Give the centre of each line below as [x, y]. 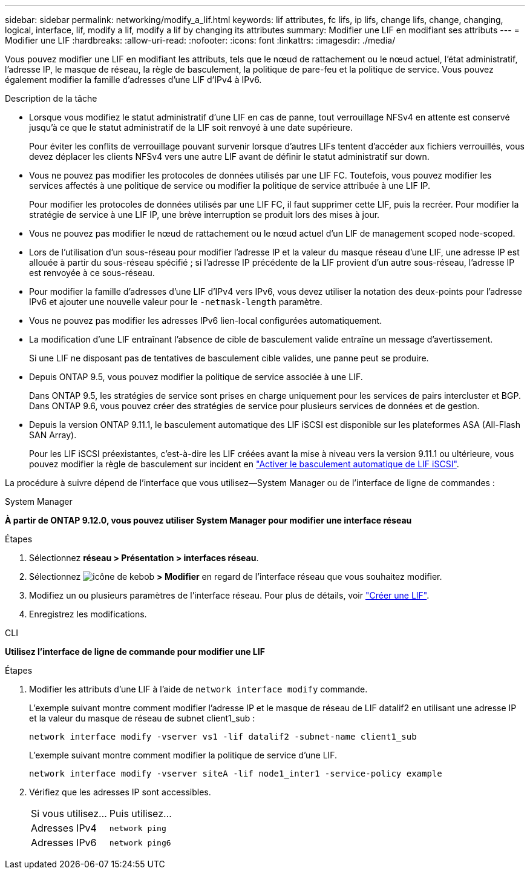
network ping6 [140, 843]
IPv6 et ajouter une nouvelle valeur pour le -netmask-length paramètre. [176, 302]
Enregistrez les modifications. [88, 614]
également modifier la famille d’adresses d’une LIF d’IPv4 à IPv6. [133, 80]
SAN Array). [53, 435]
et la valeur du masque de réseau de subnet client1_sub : [142, 718]
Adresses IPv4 [64, 828]
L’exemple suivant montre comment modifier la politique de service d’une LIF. [183, 755]
